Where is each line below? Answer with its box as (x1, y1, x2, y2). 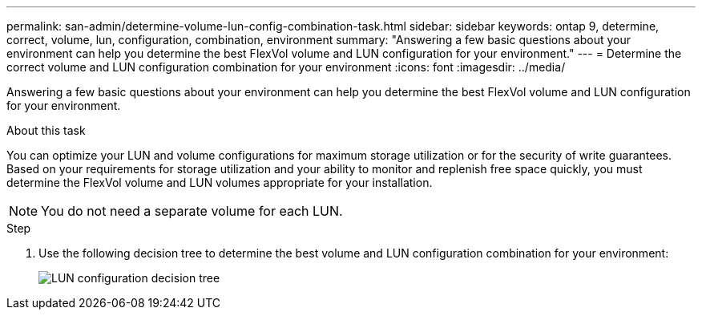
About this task (6, 124, 86, 137)
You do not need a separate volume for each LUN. (41, 203, 343, 219)
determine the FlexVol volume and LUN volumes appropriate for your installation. (6, 176, 433, 189)
